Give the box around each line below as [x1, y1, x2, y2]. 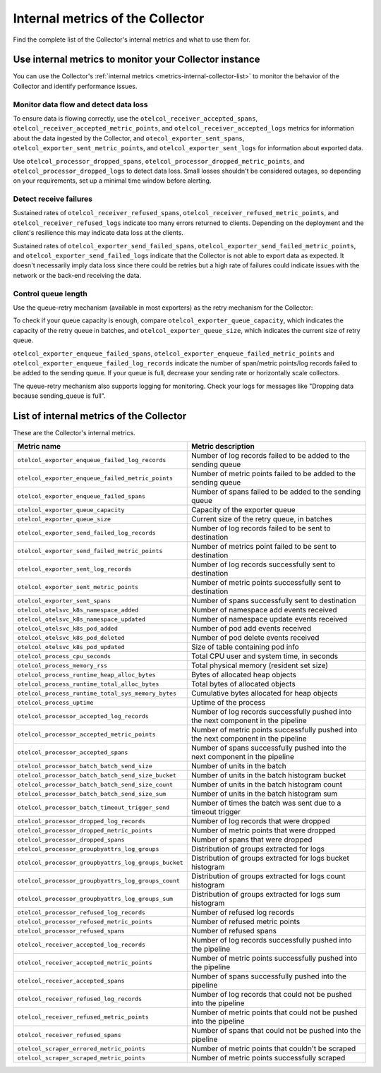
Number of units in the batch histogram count [190, 780, 343, 789]
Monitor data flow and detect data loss [13, 99, 148, 109]
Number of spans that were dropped [190, 835, 313, 844]
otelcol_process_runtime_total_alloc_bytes [17, 680, 159, 688]
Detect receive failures [13, 194, 93, 204]
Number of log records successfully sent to [190, 559, 335, 569]
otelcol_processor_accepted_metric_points [17, 730, 156, 738]
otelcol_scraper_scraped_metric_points [17, 1054, 146, 1062]
